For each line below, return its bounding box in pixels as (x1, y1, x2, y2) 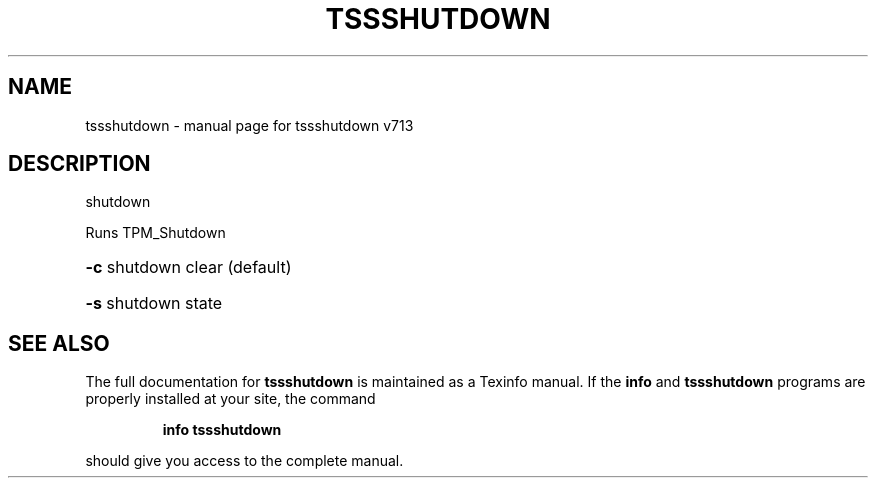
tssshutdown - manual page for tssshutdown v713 (85, 116, 414, 134)
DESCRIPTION (8, 151, 151, 177)
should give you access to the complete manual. (85, 452, 404, 470)
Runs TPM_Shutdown (85, 224, 226, 242)
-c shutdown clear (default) (85, 257, 292, 278)
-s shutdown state (85, 293, 223, 314)
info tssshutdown (162, 421, 282, 439)
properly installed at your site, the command (85, 390, 376, 408)
